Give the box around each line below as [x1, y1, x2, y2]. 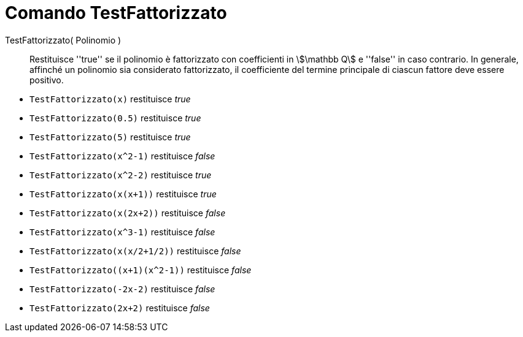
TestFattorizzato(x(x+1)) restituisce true [29, 188, 217, 199]
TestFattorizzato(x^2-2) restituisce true [29, 169, 212, 180]
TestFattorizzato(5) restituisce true [29, 131, 191, 142]
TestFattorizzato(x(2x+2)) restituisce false [29, 207, 226, 218]
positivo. [29, 74, 64, 85]
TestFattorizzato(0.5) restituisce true [29, 112, 201, 123]
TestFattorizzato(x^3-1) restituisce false [29, 226, 215, 237]
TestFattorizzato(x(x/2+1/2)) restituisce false [29, 245, 241, 256]
